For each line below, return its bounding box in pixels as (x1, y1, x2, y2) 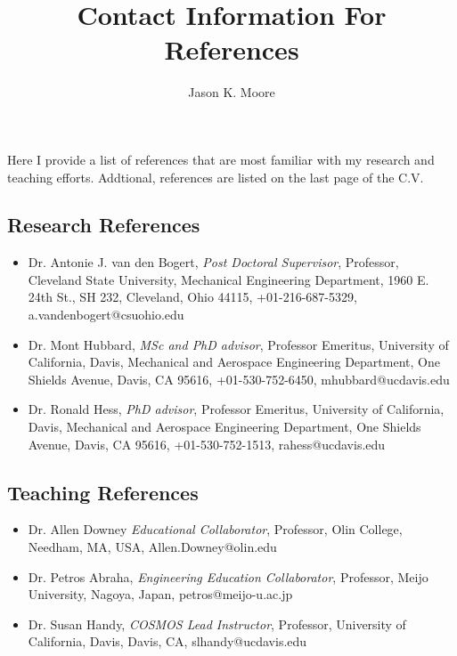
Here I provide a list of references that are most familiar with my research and (7, 150, 435, 168)
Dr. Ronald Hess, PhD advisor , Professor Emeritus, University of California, (28, 400, 445, 418)
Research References (7, 211, 200, 239)
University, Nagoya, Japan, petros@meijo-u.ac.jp (28, 585, 293, 603)
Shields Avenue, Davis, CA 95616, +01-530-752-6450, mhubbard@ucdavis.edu (28, 369, 450, 388)
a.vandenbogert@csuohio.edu (28, 305, 184, 324)
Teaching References (7, 478, 199, 506)
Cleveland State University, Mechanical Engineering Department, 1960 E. (28, 270, 429, 288)
